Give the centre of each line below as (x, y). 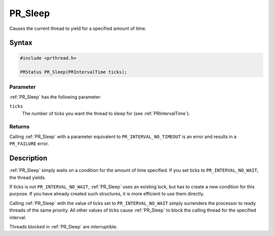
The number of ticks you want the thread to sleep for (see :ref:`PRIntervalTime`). (106, 113)
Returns (20, 126)
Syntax (21, 43)
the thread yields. (28, 177)
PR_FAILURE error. (29, 144)
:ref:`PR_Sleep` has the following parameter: (55, 97)
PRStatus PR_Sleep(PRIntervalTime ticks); (74, 72)
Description (28, 158)
